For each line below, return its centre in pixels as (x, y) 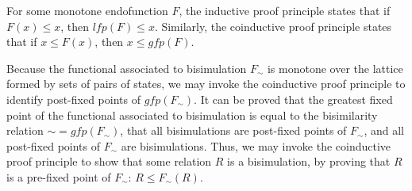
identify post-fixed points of (73, 99)
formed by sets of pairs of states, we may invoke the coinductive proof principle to (206, 84)
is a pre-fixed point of (59, 176)
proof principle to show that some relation (109, 161)
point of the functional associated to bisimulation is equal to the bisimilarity (192, 115)
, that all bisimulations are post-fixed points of (233, 130)
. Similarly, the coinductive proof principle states (273, 26)
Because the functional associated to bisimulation (127, 68)
